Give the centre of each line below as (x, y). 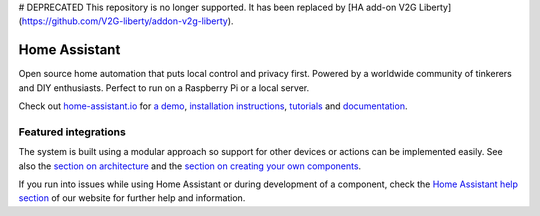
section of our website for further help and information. (132, 198)
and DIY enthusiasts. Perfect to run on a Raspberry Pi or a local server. (164, 87)
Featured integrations (72, 132)
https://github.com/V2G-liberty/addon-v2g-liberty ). (127, 21)
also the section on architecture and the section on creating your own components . (190, 166)
